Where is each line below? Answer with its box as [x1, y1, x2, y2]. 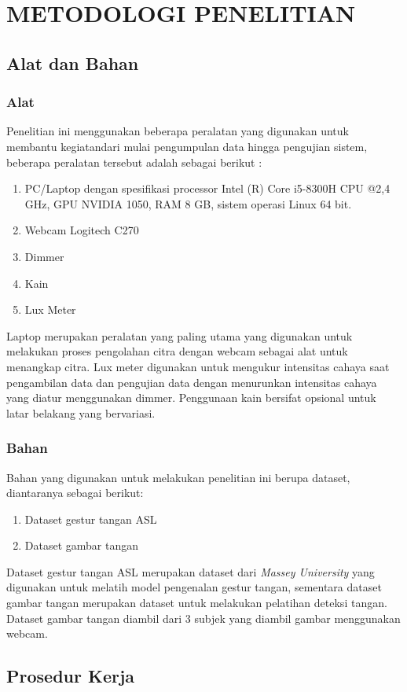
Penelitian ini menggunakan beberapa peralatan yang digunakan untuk [6, 123, 349, 139]
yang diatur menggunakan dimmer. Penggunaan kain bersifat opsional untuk [6, 389, 376, 406]
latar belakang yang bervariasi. [6, 404, 156, 421]
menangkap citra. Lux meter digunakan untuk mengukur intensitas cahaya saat [6, 358, 390, 374]
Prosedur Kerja [6, 664, 135, 688]
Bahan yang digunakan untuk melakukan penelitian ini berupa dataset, [6, 469, 350, 485]
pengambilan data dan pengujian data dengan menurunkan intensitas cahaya [6, 374, 377, 390]
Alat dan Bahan [6, 50, 139, 75]
